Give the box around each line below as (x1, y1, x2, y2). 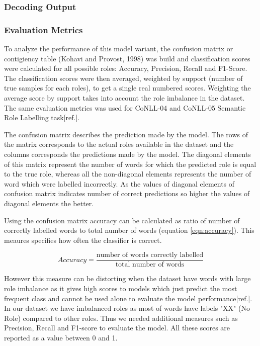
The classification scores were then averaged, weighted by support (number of (4, 72, 243, 83)
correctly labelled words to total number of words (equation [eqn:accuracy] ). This (4, 225, 254, 235)
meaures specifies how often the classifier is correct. (4, 234, 162, 245)
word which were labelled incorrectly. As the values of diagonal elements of (4, 178, 235, 189)
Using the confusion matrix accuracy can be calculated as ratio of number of (4, 215, 240, 225)
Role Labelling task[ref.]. (4, 112, 80, 123)
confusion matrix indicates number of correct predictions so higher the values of (4, 188, 250, 199)
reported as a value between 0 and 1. (4, 332, 118, 342)
